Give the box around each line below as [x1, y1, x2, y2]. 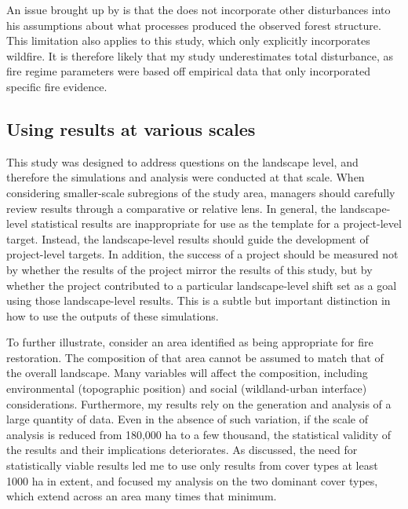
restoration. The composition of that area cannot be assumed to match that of [6, 349, 384, 365]
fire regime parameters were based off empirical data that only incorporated [6, 63, 371, 79]
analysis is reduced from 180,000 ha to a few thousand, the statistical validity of [6, 426, 392, 442]
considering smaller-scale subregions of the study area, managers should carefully [6, 184, 395, 200]
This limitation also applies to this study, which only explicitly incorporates [6, 32, 370, 49]
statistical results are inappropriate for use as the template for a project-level [31, 215, 402, 232]
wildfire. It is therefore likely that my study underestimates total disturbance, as [6, 47, 393, 64]
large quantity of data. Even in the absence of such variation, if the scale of [6, 411, 368, 427]
